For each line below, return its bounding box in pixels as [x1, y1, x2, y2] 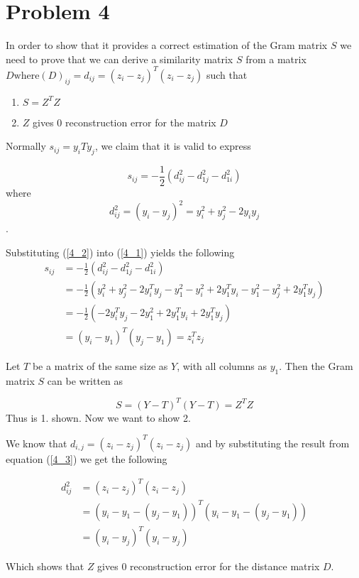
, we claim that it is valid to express [94, 138, 251, 153]
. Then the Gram [279, 358, 353, 373]
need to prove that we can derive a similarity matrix [6, 51, 233, 66]
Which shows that [6, 559, 84, 574]
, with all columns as [177, 358, 267, 373]
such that [206, 67, 248, 82]
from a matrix [245, 51, 306, 66]
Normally [6, 138, 46, 153]
